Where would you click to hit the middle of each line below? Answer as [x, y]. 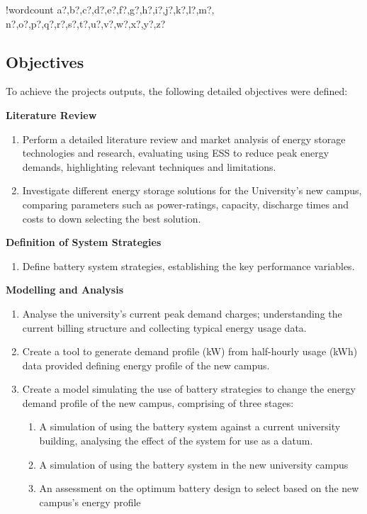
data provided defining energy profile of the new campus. [146, 365]
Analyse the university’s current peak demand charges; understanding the [182, 313]
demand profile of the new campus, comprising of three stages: [158, 402]
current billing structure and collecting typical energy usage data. [164, 327]
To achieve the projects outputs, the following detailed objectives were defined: [177, 91]
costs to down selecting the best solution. [112, 218]
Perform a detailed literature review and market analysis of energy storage [184, 139]
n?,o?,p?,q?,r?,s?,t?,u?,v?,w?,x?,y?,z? [86, 23]
